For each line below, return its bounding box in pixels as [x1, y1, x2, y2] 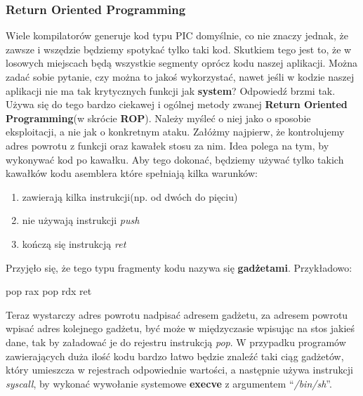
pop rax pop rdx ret [6, 284, 92, 298]
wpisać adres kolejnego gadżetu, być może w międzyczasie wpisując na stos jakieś [6, 321, 355, 336]
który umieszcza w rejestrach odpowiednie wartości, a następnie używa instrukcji [6, 362, 353, 377]
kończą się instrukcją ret [22, 236, 126, 251]
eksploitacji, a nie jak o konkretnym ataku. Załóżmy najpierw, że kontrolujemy [6, 124, 345, 139]
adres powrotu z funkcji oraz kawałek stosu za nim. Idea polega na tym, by [6, 138, 329, 152]
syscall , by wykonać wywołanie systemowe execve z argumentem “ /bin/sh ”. [6, 376, 332, 390]
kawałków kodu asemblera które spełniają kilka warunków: [6, 166, 258, 180]
